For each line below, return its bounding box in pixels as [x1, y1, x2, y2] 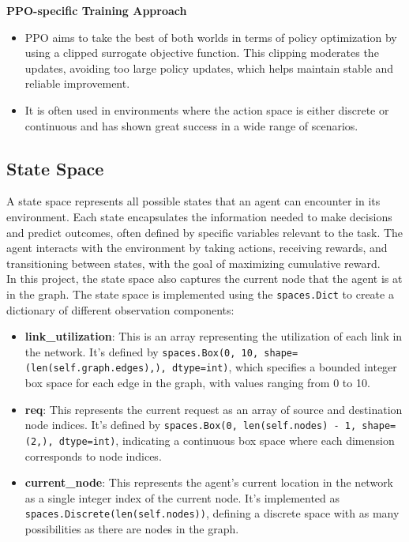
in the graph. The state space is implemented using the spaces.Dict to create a [6, 285, 394, 302]
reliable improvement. [24, 75, 130, 92]
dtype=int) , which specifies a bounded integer [171, 359, 397, 375]
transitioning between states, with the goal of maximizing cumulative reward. [6, 254, 381, 271]
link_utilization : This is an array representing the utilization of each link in [24, 328, 403, 344]
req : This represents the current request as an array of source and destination [24, 401, 403, 417]
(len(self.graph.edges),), [24, 363, 167, 375]
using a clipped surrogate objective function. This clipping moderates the [24, 44, 379, 61]
